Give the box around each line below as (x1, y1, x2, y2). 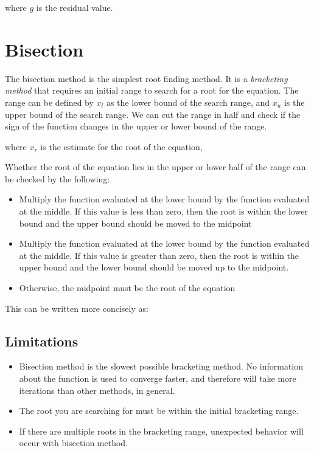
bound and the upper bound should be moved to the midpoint (19, 216, 252, 229)
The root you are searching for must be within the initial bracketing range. (19, 404, 299, 417)
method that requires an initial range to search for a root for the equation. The (5, 84, 299, 97)
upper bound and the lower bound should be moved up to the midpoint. (19, 261, 289, 274)
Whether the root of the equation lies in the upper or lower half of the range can (5, 160, 306, 173)
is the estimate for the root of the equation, (40, 140, 203, 153)
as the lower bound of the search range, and (106, 95, 270, 108)
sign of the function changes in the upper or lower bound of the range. (5, 120, 267, 133)
